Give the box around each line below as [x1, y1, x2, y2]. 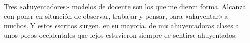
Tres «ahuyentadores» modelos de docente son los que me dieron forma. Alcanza [4, 1, 246, 11]
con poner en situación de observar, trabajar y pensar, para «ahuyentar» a [4, 11, 228, 21]
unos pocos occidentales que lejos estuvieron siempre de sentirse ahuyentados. [4, 29, 237, 40]
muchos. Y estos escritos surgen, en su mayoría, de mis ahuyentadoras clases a [4, 20, 239, 30]
